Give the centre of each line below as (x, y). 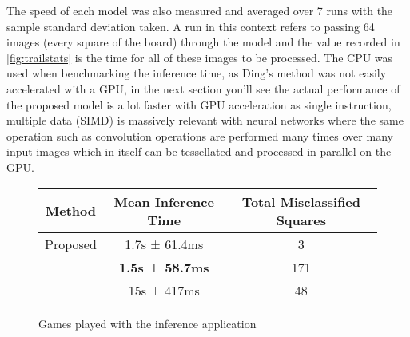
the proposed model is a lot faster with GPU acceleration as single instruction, (199, 104)
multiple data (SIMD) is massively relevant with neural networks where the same (205, 120)
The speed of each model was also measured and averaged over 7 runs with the (200, 10)
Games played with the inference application (147, 323)
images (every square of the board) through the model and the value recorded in (203, 42)
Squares (301, 220)
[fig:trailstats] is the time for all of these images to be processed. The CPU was (200, 57)
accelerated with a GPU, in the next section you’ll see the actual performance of (203, 88)
